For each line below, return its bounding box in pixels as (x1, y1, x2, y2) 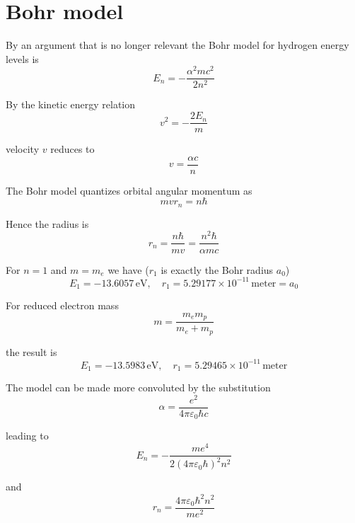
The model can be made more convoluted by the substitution (6, 380, 271, 395)
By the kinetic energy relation (6, 97, 136, 112)
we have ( (107, 262, 149, 277)
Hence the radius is (6, 216, 89, 231)
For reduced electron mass (6, 298, 119, 313)
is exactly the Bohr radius (161, 262, 274, 277)
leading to (6, 428, 49, 443)
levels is (6, 51, 39, 66)
